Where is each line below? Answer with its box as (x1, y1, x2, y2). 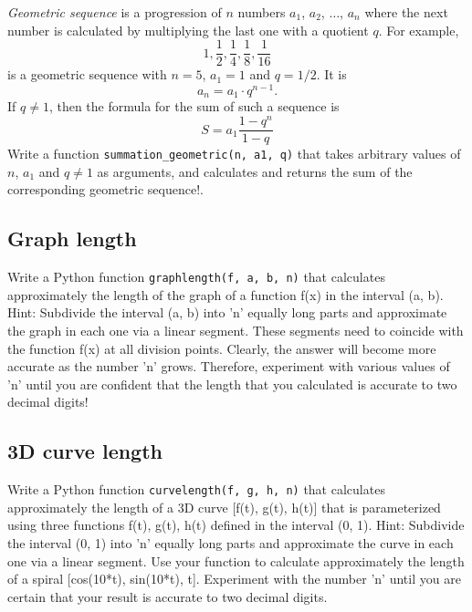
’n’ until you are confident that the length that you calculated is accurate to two (7, 374, 457, 393)
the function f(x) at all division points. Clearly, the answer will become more (7, 338, 436, 358)
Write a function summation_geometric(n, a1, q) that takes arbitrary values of (7, 144, 461, 163)
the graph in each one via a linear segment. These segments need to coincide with (7, 321, 464, 339)
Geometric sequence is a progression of (7, 3, 222, 21)
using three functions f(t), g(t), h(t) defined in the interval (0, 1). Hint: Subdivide (7, 515, 465, 534)
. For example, (378, 20, 459, 39)
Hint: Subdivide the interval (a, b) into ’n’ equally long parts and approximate (7, 303, 447, 322)
